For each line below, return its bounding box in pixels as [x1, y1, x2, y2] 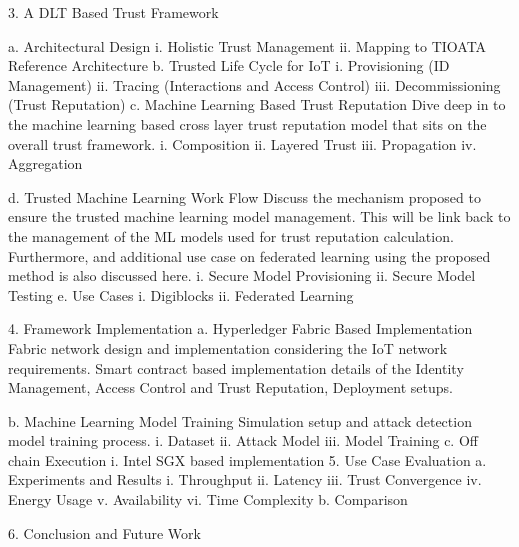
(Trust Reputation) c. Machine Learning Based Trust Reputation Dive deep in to [8, 94, 506, 115]
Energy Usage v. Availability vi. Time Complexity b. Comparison [8, 489, 408, 510]
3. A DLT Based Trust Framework [8, 2, 219, 22]
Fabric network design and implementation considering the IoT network [8, 337, 448, 358]
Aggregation [8, 153, 83, 174]
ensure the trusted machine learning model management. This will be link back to [8, 206, 511, 227]
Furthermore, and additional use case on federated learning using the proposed [8, 245, 491, 266]
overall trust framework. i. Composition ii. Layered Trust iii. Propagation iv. [8, 133, 477, 154]
